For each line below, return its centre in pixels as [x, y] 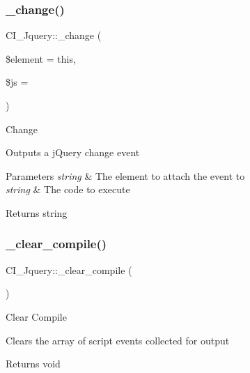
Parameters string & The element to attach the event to [125, 175]
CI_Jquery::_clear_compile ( [69, 269]
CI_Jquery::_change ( [54, 35]
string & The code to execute [68, 189]
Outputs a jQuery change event [73, 152]
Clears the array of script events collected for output [118, 340]
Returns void [33, 364]
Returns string [37, 212]
